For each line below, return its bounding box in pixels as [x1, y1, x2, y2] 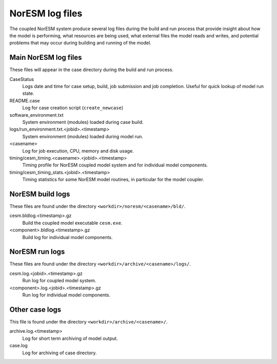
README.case [9, 97, 40, 103]
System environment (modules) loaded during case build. [22, 119, 144, 125]
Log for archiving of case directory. [22, 350, 97, 356]
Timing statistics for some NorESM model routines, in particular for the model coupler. [22, 177, 205, 183]
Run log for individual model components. [22, 292, 111, 298]
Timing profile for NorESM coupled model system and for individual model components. [22, 162, 208, 168]
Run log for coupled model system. [22, 277, 96, 284]
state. [22, 90, 34, 97]
